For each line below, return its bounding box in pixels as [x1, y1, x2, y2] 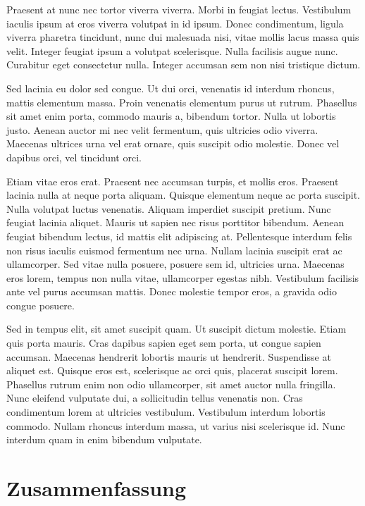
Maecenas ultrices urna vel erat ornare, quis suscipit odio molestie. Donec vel [6, 136, 340, 151]
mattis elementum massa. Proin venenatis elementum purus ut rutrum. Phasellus [6, 94, 357, 109]
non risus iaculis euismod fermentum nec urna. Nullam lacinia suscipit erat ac [6, 242, 342, 257]
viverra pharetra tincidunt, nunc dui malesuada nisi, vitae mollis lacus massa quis [6, 30, 359, 44]
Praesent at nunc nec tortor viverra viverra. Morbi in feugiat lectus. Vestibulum [6, 2, 352, 16]
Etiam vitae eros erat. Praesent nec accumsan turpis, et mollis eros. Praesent [6, 173, 339, 188]
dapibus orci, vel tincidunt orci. [6, 149, 142, 164]
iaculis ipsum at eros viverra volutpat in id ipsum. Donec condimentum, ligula [6, 16, 344, 30]
